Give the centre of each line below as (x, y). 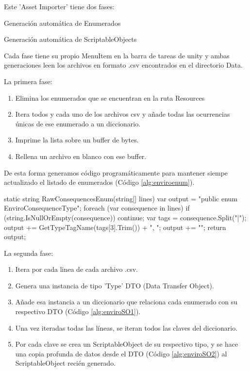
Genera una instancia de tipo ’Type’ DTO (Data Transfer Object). (115, 285)
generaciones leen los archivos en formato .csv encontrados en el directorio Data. (123, 65)
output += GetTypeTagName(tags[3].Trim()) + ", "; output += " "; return (115, 227)
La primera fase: (28, 81)
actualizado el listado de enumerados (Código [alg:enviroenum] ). (99, 182)
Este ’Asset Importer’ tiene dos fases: (59, 6)
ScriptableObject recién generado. (66, 363)
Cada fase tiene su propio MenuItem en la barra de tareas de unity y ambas (117, 55)
